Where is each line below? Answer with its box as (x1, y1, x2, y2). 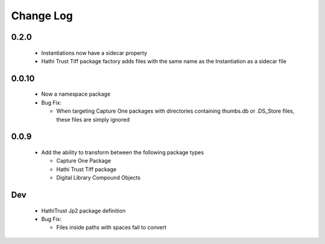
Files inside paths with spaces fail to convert (56, 224, 167, 231)
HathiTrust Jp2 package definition (41, 207, 126, 214)
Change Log (11, 9, 73, 22)
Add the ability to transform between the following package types (41, 148, 204, 156)
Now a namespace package (41, 90, 111, 98)
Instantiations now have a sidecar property (41, 49, 147, 57)
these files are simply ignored (56, 116, 130, 123)
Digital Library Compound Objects (56, 174, 141, 181)
